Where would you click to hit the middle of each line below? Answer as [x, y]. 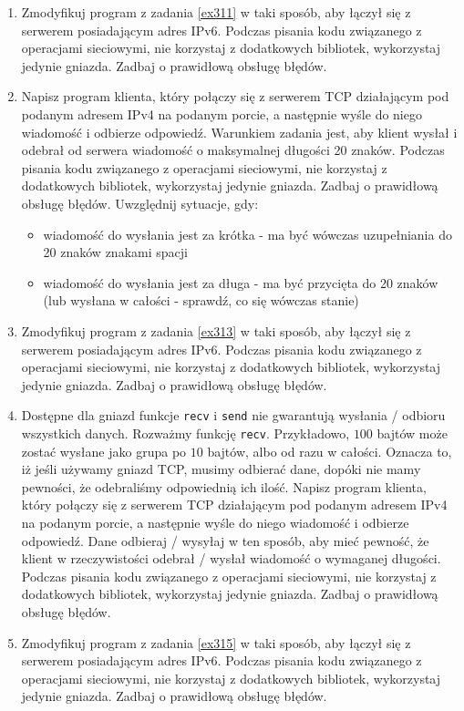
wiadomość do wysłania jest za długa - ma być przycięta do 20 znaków [241, 282]
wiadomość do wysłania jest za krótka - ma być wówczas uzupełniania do [247, 234]
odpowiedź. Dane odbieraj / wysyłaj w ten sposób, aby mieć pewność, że [225, 540]
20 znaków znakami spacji [115, 252]
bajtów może [412, 433]
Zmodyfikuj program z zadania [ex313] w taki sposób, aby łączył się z [216, 330]
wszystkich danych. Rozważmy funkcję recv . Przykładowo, [186, 433]
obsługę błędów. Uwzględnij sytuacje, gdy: [140, 203]
